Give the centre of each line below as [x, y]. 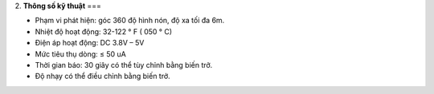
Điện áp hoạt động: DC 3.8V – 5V [90, 43]
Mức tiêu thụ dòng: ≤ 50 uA [80, 54]
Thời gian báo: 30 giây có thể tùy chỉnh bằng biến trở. [124, 65]
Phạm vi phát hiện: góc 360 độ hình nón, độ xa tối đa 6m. [130, 21]
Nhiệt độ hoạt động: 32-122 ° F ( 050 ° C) [104, 31]
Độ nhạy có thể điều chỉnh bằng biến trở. [102, 76]
